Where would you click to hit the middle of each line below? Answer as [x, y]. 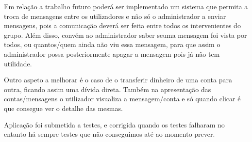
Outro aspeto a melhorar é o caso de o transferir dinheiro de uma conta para [118, 80]
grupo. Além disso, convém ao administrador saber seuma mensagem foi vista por [126, 35]
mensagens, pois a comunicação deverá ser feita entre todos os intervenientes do [122, 25]
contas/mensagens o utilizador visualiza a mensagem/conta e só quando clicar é [122, 99]
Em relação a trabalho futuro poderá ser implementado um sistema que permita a [126, 6]
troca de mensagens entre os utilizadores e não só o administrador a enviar [115, 16]
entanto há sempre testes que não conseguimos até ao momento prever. [109, 134]
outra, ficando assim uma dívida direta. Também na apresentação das [108, 89]
